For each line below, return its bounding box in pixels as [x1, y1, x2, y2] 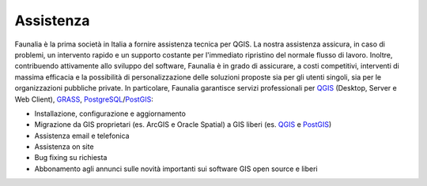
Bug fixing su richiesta [34, 153, 108, 162]
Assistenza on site [34, 142, 94, 151]
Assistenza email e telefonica [34, 131, 130, 140]
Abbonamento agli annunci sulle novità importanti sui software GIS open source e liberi [34, 164, 318, 173]
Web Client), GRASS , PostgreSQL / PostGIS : [14, 95, 153, 104]
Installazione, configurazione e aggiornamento [34, 109, 186, 118]
